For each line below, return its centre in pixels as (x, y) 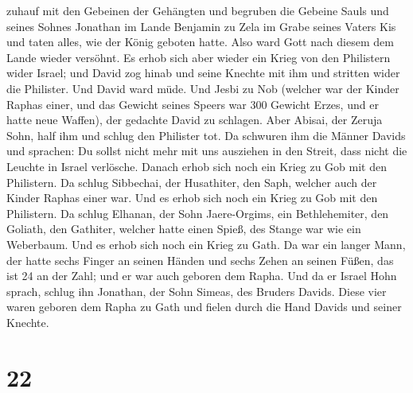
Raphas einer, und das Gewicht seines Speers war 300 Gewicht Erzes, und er (193, 104)
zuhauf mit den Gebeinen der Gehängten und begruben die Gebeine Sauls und (198, 10)
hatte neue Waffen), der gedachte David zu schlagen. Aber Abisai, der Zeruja (195, 120)
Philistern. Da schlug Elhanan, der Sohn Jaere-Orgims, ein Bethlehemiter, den (198, 213)
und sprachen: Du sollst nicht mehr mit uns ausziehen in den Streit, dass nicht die (207, 151)
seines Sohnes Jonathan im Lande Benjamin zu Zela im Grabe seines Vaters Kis (201, 26)
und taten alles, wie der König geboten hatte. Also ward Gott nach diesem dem (200, 42)
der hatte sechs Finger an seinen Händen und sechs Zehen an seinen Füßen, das (200, 260)
